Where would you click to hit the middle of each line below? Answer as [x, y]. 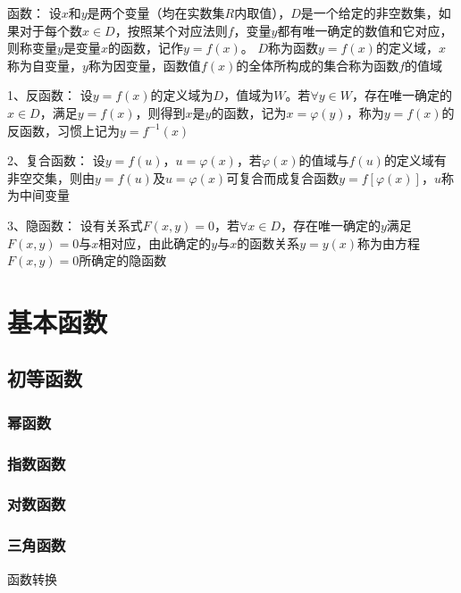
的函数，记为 [249, 112]
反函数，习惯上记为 [63, 130]
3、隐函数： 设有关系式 [75, 225]
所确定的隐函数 [123, 260]
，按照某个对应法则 [171, 30]
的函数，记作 [145, 48]
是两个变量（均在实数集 [156, 13]
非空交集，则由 [51, 177]
